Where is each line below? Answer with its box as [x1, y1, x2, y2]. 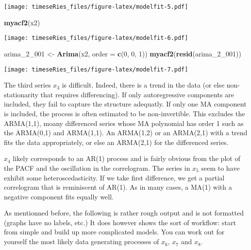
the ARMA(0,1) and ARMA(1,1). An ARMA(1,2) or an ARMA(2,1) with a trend [4, 127, 248, 138]
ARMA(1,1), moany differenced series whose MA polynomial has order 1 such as [4, 118, 244, 128]
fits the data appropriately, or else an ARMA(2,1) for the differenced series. [4, 137, 229, 147]
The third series [4, 80, 51, 90]
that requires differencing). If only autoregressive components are [40, 89, 234, 99]
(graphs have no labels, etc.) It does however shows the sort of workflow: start [4, 217, 236, 227]
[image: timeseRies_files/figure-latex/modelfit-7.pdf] [4, 66, 188, 73]
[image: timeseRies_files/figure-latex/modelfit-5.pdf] [4, 3, 188, 10]
